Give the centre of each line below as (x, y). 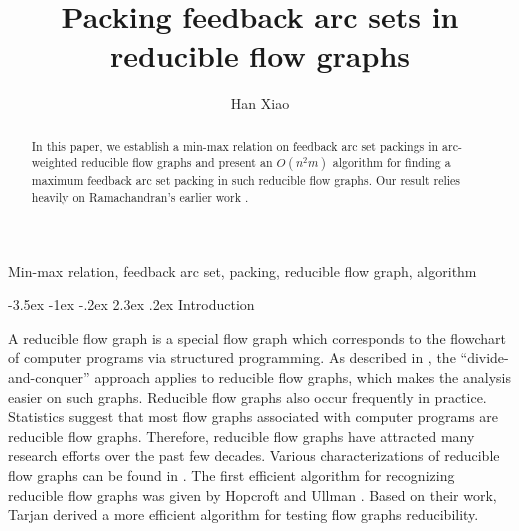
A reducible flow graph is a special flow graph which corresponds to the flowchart (257, 337)
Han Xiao (260, 103)
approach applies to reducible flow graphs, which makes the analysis (302, 377)
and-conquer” (49, 377)
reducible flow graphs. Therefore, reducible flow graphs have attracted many (241, 435)
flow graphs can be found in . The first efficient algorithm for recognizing (231, 475)
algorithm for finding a (391, 162)
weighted (54, 162)
